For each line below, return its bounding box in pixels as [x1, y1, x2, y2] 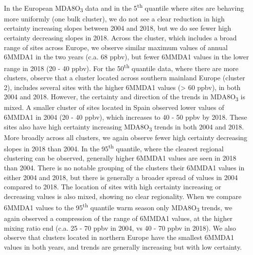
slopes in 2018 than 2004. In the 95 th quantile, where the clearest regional [4, 142, 224, 153]
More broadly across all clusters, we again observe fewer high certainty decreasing [4, 132, 248, 142]
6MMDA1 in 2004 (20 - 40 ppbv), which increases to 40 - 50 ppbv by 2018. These [4, 111, 247, 122]
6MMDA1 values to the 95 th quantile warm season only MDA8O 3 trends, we [4, 201, 233, 214]
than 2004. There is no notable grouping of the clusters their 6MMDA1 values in [4, 163, 245, 173]
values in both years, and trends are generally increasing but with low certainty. [4, 242, 242, 252]
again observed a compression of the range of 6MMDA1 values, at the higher [4, 213, 233, 223]
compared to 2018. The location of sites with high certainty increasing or [4, 182, 221, 192]
